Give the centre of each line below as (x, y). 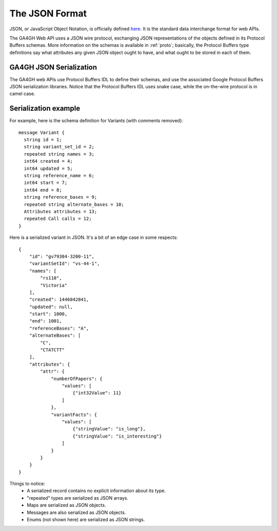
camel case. (22, 94)
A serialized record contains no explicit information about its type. (96, 491)
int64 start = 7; (46, 183)
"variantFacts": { (74, 414)
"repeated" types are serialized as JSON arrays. (77, 498)
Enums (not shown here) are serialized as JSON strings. (86, 520)
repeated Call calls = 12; (58, 219)
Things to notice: (27, 484)
